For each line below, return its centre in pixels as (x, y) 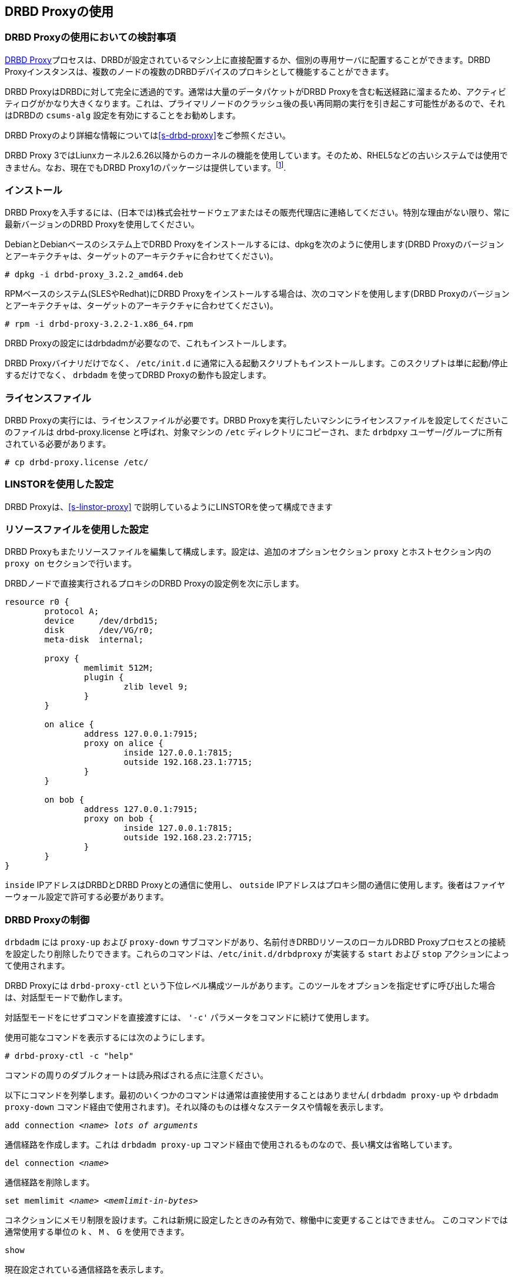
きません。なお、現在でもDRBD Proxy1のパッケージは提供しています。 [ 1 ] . (146, 166)
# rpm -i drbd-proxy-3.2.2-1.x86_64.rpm (99, 324)
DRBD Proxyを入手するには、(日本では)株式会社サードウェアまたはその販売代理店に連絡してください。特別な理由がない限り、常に (257, 213)
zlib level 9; (156, 687)
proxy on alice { (124, 743)
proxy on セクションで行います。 (71, 564)
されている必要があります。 (58, 443)
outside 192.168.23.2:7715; (188, 838)
